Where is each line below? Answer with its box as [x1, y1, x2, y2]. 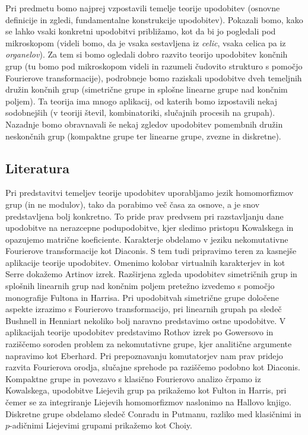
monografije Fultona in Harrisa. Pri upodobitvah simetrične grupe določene [5, 291, 279, 303]
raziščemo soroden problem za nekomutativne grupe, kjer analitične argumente [5, 338, 292, 350]
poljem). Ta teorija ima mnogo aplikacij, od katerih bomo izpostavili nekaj [5, 94, 277, 107]
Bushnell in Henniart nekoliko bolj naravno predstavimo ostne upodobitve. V [5, 314, 286, 326]
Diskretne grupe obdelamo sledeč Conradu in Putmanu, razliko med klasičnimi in [5, 407, 301, 420]
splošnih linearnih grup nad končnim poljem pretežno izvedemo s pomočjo [5, 280, 275, 292]
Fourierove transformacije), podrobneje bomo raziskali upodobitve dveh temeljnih [5, 71, 302, 84]
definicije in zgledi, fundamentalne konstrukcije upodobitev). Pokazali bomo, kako [5, 13, 303, 26]
